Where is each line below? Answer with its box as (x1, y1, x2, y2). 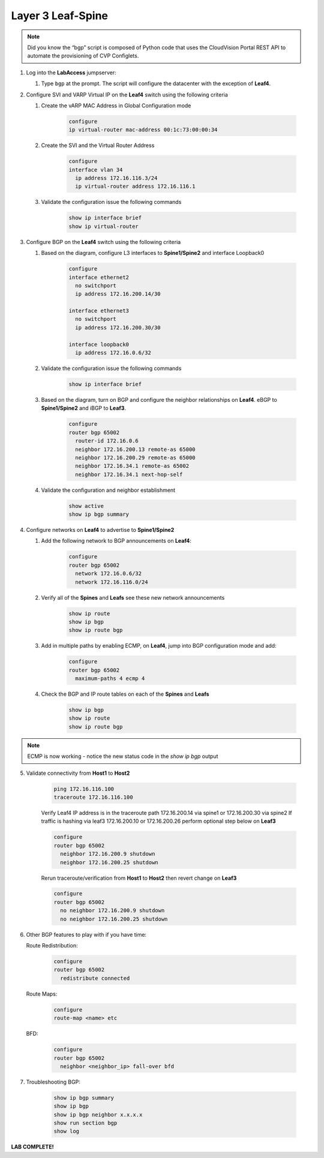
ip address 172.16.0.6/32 (75, 350, 151, 356)
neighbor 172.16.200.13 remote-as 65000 (75, 446, 196, 453)
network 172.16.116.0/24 (75, 579, 148, 585)
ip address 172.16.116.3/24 (75, 175, 158, 182)
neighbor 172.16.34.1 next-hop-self (75, 471, 183, 478)
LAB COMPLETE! (11, 1143, 54, 1151)
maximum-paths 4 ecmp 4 (75, 675, 145, 682)
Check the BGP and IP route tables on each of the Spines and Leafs (41, 690, 209, 698)
